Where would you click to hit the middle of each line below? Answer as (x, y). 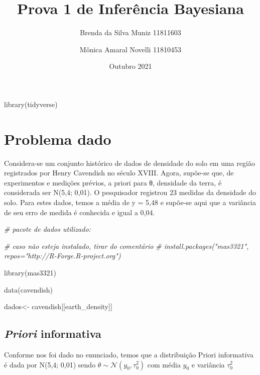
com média (164, 364)
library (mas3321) (30, 272)
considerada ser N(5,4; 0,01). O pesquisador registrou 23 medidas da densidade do (130, 192)
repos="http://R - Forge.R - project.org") (62, 256)
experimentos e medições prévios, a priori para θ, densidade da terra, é (113, 182)
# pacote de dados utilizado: (47, 229)
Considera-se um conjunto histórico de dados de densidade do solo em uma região (129, 163)
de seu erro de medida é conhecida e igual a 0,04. (80, 212)
